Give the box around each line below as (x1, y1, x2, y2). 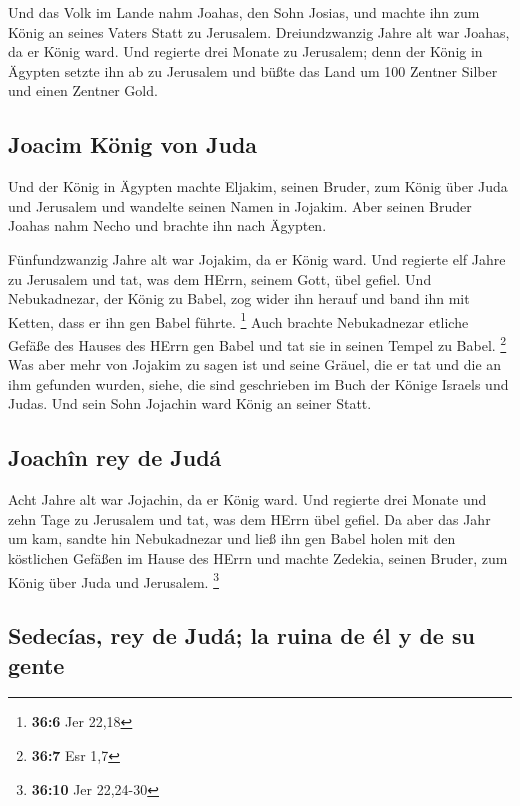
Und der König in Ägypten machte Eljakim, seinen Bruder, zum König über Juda (8, 176, 508, 197)
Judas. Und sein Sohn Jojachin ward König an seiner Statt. (8, 393, 372, 414)
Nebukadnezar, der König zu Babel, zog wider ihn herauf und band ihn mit (8, 288, 470, 309)
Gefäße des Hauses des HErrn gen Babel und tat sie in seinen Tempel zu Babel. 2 (8, 331, 507, 355)
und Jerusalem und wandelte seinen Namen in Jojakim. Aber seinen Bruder (8, 195, 472, 216)
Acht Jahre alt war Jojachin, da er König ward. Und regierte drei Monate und (8, 489, 487, 510)
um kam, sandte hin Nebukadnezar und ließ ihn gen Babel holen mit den (8, 528, 456, 549)
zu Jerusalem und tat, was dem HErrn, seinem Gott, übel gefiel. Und (8, 268, 432, 289)
